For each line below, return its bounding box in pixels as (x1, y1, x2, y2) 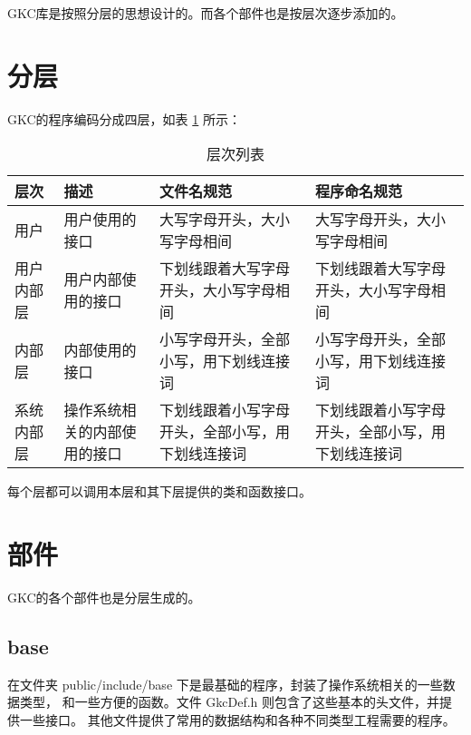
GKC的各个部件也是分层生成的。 (7, 588, 201, 607)
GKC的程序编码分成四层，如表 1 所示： (7, 109, 241, 128)
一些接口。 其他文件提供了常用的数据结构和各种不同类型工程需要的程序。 (19, 710, 456, 730)
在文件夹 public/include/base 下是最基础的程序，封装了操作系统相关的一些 (7, 674, 443, 693)
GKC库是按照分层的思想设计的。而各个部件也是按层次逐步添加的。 (7, 4, 404, 22)
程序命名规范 (314, 181, 402, 202)
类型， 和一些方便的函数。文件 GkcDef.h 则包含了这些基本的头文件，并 (19, 692, 440, 711)
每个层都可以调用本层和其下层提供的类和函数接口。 (7, 482, 312, 501)
